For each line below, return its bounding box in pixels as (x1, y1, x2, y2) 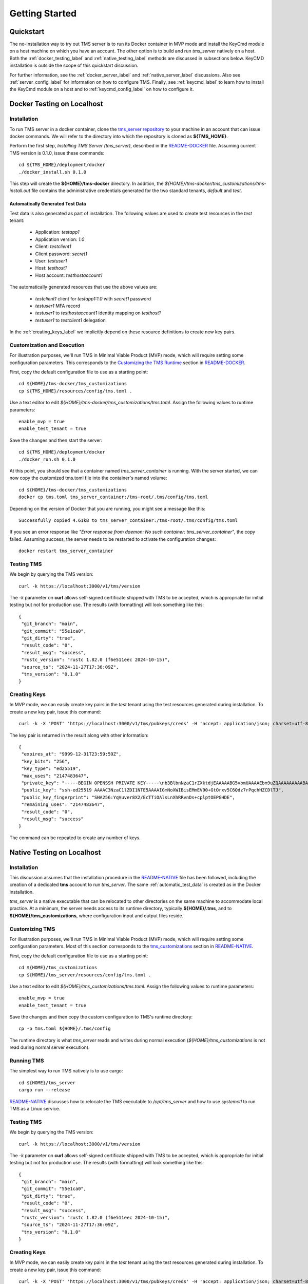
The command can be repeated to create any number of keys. (9, 835, 141, 841)
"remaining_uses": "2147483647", (21, 802, 105, 807)
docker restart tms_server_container (18, 548, 114, 554)
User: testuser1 (35, 258, 67, 264)
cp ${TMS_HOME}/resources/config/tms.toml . (18, 388, 133, 394)
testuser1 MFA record (35, 303, 81, 309)
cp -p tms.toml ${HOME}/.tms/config (18, 1026, 111, 1032)
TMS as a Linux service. (9, 1105, 61, 1111)
